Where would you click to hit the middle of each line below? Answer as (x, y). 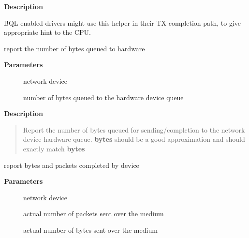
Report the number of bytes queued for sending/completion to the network (134, 129)
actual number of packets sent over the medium (94, 214)
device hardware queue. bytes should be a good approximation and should (134, 139)
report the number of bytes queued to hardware (74, 48)
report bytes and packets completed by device (72, 165)
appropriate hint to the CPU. (47, 32)
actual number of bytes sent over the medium (90, 230)
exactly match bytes (54, 148)
